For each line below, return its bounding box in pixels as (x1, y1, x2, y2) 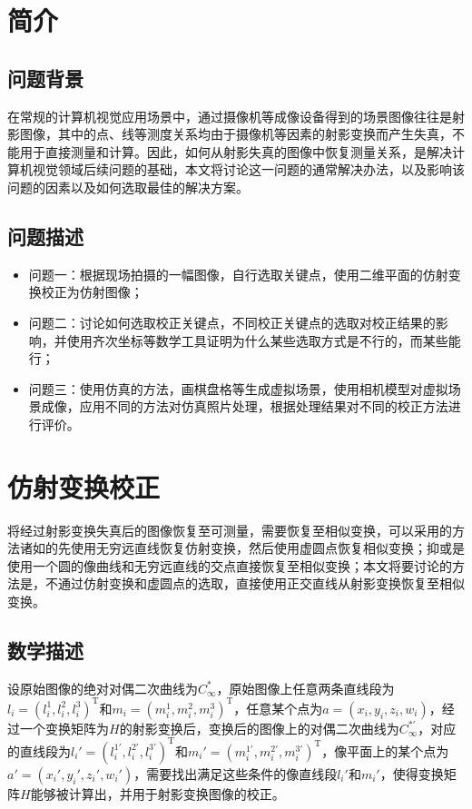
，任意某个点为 (233, 698, 323, 717)
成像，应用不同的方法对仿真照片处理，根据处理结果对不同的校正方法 (41, 397, 448, 416)
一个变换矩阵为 (19, 718, 109, 737)
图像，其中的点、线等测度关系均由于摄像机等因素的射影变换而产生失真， (19, 124, 452, 143)
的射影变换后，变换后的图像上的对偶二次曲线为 (119, 718, 399, 737)
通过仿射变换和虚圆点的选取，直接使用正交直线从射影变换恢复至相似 (57, 574, 465, 593)
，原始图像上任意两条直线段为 (216, 678, 395, 697)
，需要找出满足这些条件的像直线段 (133, 764, 338, 783)
